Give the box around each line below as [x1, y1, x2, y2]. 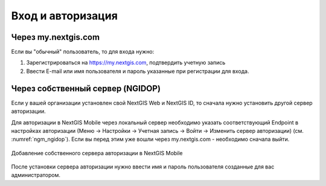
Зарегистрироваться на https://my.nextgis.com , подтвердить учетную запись [26, 59, 226, 66]
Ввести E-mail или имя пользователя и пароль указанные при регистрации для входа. [26, 67, 249, 75]
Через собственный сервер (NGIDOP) [11, 83, 161, 94]
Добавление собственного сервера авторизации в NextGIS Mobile [11, 149, 184, 156]
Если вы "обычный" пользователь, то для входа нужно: [11, 48, 155, 56]
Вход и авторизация [11, 9, 118, 22]
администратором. [11, 172, 60, 179]
